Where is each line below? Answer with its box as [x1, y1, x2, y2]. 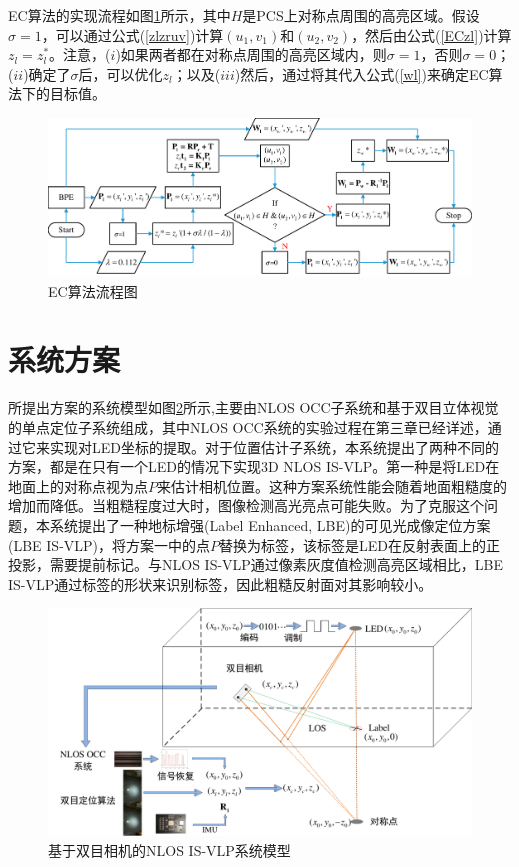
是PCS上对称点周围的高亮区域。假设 [242, 5, 480, 25]
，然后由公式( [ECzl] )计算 [351, 24, 512, 45]
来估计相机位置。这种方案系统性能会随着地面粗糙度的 [157, 475, 507, 496]
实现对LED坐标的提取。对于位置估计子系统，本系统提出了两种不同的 [49, 436, 499, 457]
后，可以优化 [78, 63, 163, 84]
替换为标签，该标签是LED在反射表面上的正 [219, 534, 501, 555]
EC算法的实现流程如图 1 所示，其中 [8, 5, 231, 25]
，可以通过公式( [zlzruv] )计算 [41, 24, 224, 45]
